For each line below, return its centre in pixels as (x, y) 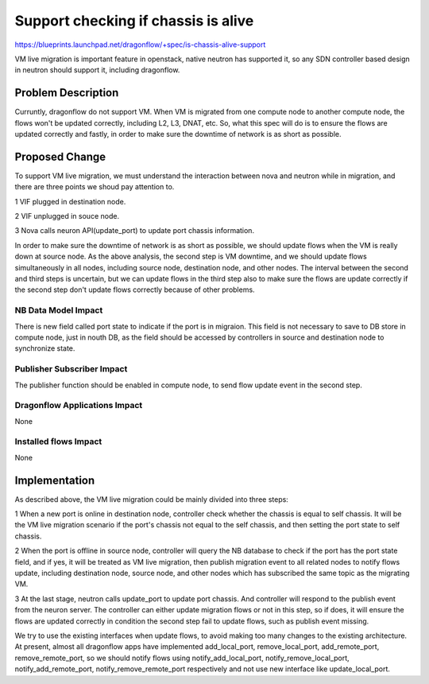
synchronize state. (45, 348)
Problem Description (67, 93)
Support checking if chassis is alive (134, 21)
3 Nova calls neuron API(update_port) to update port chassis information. (134, 231)
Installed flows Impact (58, 441)
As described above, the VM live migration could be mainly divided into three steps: (152, 499)
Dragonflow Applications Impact (79, 406)
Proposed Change (60, 156)
